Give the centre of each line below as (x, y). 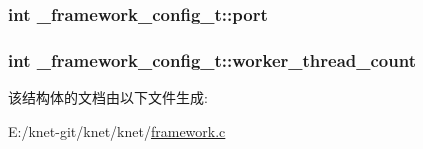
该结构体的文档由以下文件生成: (108, 97)
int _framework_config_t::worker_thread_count (212, 59)
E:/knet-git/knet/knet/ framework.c (117, 130)
